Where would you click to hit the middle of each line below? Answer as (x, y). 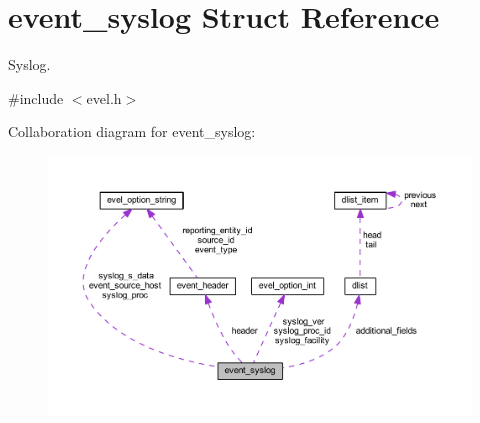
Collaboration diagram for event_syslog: (132, 131)
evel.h (104, 97)
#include (36, 97)
